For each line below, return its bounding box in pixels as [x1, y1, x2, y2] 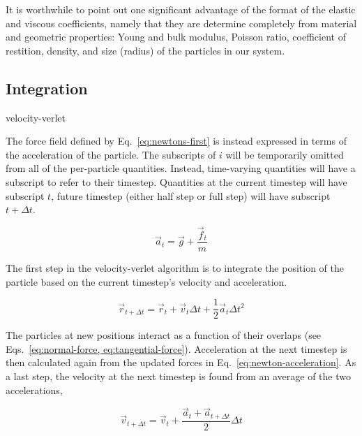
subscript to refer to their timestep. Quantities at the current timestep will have [6, 174, 347, 189]
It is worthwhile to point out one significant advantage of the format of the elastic [6, 2, 356, 16]
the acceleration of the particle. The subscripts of [6, 147, 216, 161]
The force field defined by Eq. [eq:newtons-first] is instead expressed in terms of [6, 133, 347, 148]
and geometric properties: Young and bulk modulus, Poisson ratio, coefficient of [6, 29, 346, 44]
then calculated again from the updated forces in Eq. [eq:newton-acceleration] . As [6, 355, 356, 370]
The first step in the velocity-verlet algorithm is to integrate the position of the [6, 261, 345, 275]
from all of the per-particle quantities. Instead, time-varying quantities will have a [6, 161, 356, 175]
